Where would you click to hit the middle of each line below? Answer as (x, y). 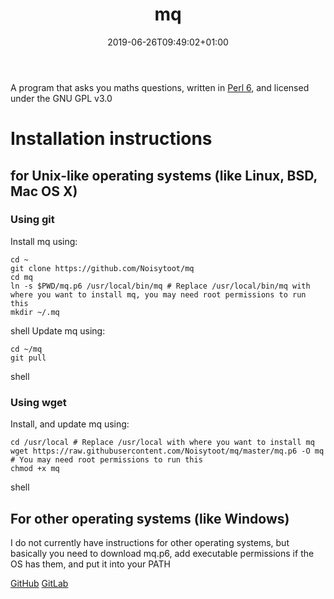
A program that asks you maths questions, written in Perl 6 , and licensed (160, 87)
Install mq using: (44, 241)
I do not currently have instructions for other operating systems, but (150, 542)
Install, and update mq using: (70, 424)
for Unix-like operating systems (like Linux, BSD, (164, 175)
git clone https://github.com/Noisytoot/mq (102, 268)
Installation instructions (111, 139)
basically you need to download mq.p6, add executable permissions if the (162, 553)
